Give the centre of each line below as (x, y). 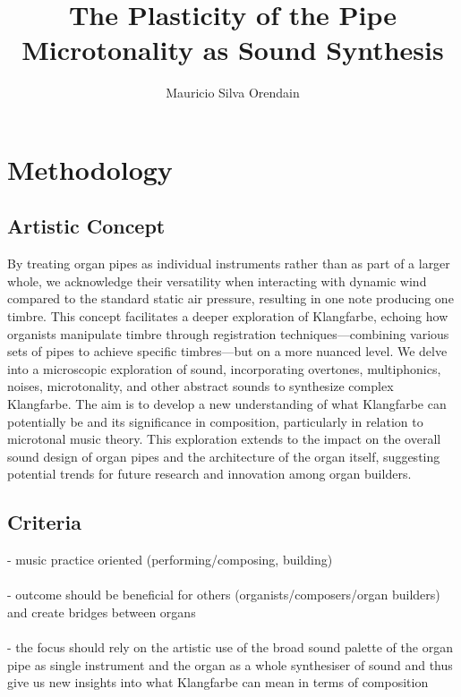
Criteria (44, 522)
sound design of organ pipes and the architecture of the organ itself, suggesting (224, 456)
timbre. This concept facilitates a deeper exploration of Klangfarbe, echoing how (228, 316)
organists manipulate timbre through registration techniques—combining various (228, 333)
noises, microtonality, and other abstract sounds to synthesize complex (201, 386)
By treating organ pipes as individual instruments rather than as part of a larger (229, 263)
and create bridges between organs (102, 612)
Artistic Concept (86, 226)
